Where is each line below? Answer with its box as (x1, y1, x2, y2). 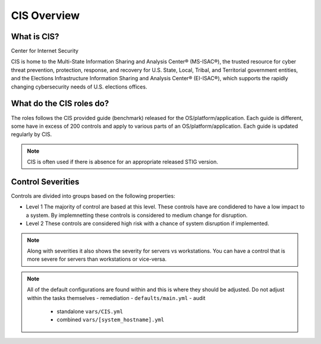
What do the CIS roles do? (11, 99, 109, 109)
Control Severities (11, 176, 80, 187)
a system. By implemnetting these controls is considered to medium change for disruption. (26, 212, 248, 219)
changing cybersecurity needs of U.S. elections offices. (11, 83, 147, 90)
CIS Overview (11, 9, 80, 22)
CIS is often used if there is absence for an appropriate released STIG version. (27, 158, 218, 166)
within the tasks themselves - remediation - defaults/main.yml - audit (27, 294, 206, 301)
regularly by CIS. (11, 131, 52, 138)
